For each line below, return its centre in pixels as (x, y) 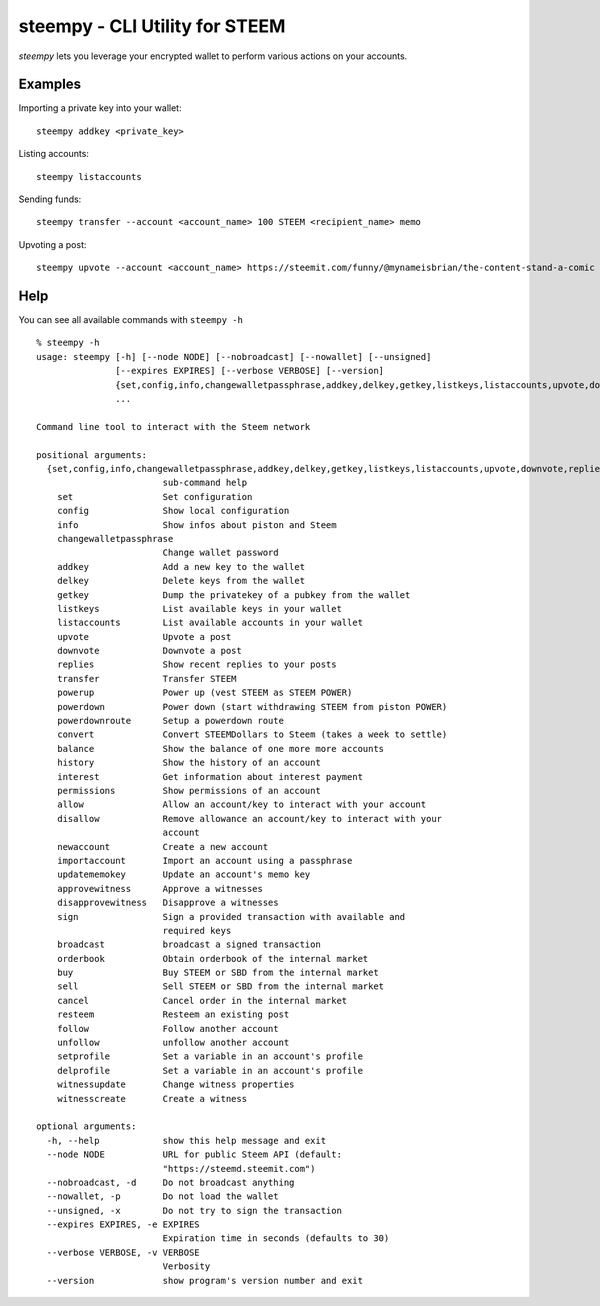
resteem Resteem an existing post (173, 1014)
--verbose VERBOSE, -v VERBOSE (123, 1252)
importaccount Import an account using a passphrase (204, 860)
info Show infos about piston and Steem (196, 524)
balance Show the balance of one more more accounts (220, 748)
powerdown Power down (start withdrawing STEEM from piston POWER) (252, 706)
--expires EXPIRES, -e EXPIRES (123, 1224)
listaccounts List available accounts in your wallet (210, 623)
